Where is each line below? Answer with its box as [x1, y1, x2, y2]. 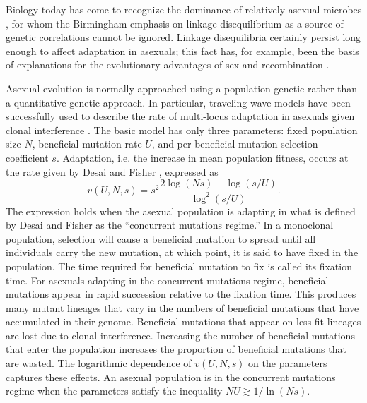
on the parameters [248, 356, 327, 371]
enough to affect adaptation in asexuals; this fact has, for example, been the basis [6, 43, 359, 58]
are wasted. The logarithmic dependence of [6, 356, 192, 371]
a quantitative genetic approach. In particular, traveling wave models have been [6, 95, 351, 109]
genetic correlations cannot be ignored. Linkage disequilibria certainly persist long [6, 30, 361, 44]
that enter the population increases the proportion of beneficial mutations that [6, 342, 346, 356]
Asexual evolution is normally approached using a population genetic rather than [6, 80, 358, 95]
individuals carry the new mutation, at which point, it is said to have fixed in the [6, 245, 359, 260]
